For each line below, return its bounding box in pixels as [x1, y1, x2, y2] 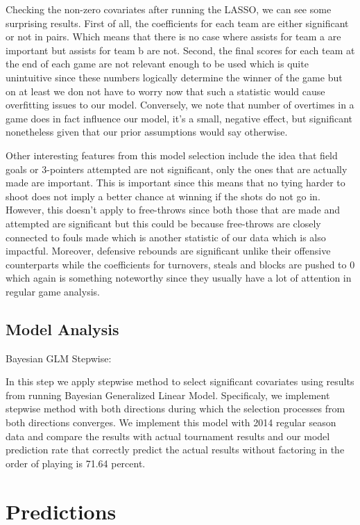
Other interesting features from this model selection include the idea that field [6, 147, 338, 162]
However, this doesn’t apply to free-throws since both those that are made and [6, 202, 340, 217]
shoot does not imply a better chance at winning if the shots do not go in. [6, 188, 320, 203]
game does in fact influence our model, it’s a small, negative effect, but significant [6, 111, 353, 125]
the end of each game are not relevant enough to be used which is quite [6, 56, 309, 71]
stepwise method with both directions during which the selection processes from [6, 401, 345, 416]
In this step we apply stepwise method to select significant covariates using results [6, 374, 354, 389]
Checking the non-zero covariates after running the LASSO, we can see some [6, 2, 332, 16]
